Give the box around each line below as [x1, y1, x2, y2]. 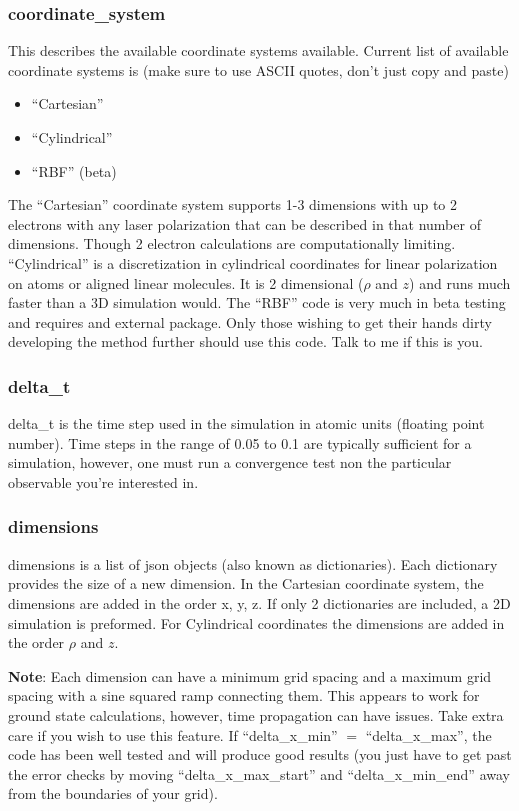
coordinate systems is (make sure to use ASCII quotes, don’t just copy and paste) [8, 59, 509, 80]
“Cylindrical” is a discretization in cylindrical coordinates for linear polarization [8, 252, 498, 273]
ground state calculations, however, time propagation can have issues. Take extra [8, 704, 504, 725]
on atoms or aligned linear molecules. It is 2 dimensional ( [8, 272, 364, 293]
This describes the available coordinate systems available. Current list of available [8, 40, 509, 61]
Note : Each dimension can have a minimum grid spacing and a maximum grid [8, 665, 492, 686]
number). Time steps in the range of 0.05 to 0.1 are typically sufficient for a [8, 432, 472, 453]
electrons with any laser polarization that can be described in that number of [8, 213, 481, 234]
